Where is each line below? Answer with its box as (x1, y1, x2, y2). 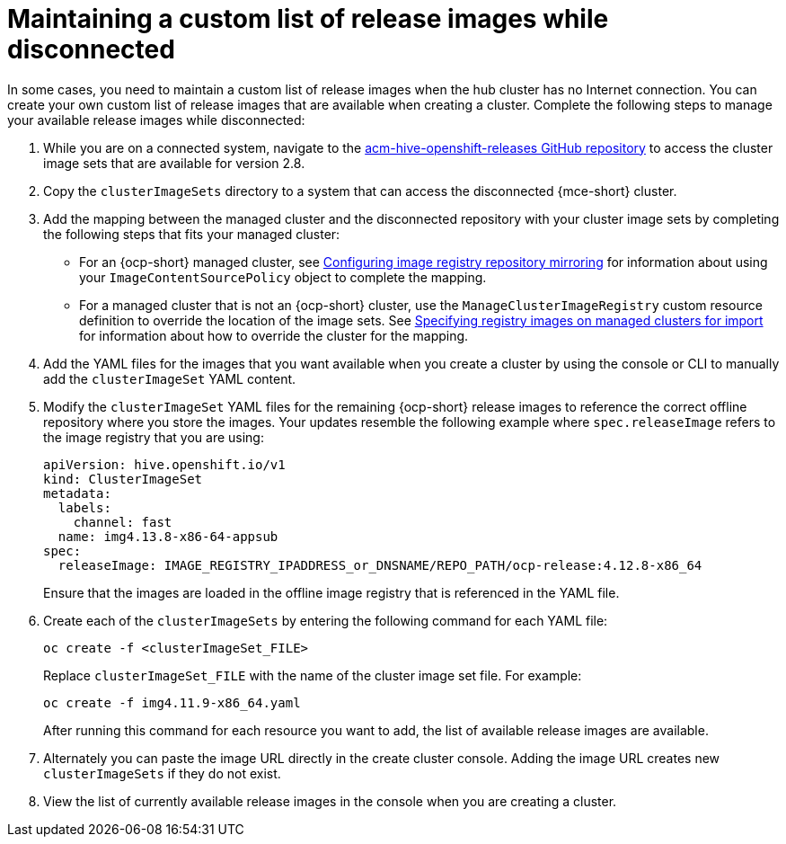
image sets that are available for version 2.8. (43, 155, 305, 171)
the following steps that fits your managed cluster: (43, 226, 340, 242)
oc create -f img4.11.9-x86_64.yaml (43, 695, 301, 710)
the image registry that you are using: (43, 429, 264, 445)
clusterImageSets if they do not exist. (43, 765, 281, 781)
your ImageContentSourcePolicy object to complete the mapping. (79, 269, 487, 285)
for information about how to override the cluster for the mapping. (79, 327, 469, 343)
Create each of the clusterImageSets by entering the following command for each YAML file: (43, 612, 608, 628)
